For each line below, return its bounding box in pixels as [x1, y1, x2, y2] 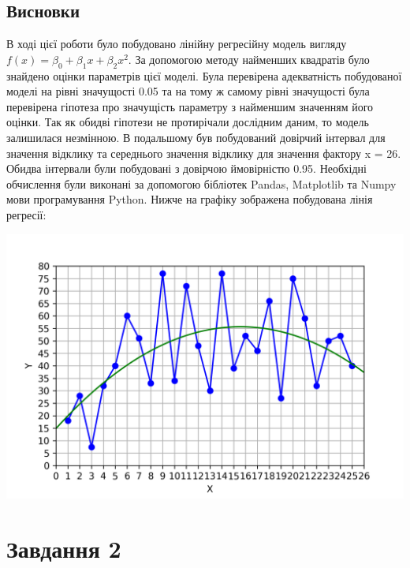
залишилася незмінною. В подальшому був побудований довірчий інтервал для [6, 129, 386, 145]
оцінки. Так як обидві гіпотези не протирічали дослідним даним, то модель [6, 114, 369, 130]
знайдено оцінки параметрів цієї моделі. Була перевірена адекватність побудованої [6, 67, 402, 84]
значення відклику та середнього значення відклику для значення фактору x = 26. [6, 144, 401, 161]
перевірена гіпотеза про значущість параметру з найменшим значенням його [6, 98, 374, 114]
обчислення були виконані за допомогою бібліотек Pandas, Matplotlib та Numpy [6, 175, 397, 192]
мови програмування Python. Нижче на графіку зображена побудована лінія [6, 191, 373, 207]
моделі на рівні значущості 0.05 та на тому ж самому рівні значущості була [6, 83, 370, 99]
